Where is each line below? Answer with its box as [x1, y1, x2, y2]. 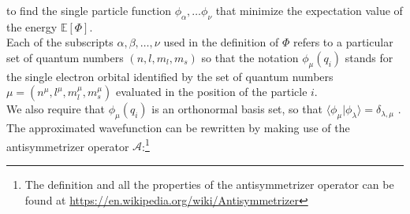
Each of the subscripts [6, 34, 114, 50]
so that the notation [201, 49, 299, 65]
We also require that [6, 101, 105, 117]
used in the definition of [163, 34, 279, 50]
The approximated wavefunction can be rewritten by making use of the [6, 120, 350, 136]
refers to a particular [293, 34, 393, 50]
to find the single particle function [6, 2, 171, 18]
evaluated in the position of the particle [115, 83, 307, 100]
